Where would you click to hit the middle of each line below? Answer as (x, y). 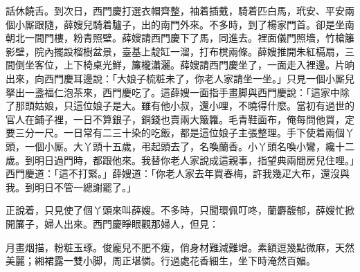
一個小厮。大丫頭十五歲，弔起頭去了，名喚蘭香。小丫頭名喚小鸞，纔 (180, 146)
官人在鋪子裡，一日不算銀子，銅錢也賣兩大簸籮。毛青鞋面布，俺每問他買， (175, 119)
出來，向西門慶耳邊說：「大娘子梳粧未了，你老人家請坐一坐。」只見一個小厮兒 (180, 78)
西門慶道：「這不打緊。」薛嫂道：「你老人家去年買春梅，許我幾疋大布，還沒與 (178, 173)
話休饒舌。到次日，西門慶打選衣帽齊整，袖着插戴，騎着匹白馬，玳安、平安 (175, 10)
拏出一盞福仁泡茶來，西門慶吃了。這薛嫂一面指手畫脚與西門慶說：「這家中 (173, 92)
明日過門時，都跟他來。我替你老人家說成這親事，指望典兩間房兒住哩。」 (194, 160)
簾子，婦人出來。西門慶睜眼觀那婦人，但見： (117, 223)
